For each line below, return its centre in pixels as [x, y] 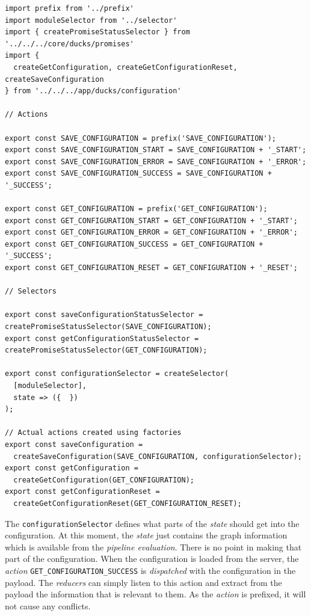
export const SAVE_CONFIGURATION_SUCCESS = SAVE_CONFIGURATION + [138, 174]
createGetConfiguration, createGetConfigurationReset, [125, 67]
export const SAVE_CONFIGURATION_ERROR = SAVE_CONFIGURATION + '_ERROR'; [156, 162]
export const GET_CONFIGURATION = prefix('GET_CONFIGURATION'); [136, 209]
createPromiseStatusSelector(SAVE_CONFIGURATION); [108, 327]
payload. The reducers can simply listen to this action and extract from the [143, 582]
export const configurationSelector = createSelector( [117, 374]
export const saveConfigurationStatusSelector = [104, 315]
